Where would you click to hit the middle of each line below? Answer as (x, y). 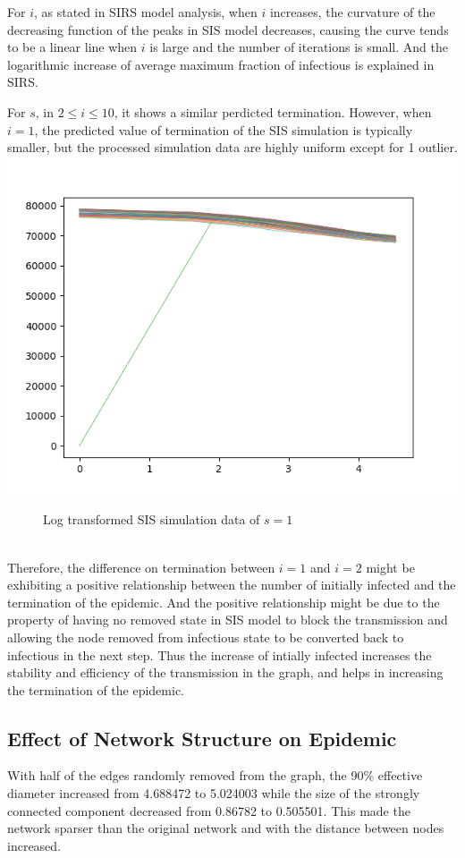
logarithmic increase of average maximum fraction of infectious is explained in (221, 64)
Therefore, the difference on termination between (141, 567)
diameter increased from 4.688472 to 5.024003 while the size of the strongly (214, 793)
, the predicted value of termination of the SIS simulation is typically (224, 129)
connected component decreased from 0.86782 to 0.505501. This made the (209, 810)
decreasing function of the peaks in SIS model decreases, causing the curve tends (228, 29)
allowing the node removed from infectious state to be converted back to (206, 637)
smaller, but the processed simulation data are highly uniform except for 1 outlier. (232, 147)
